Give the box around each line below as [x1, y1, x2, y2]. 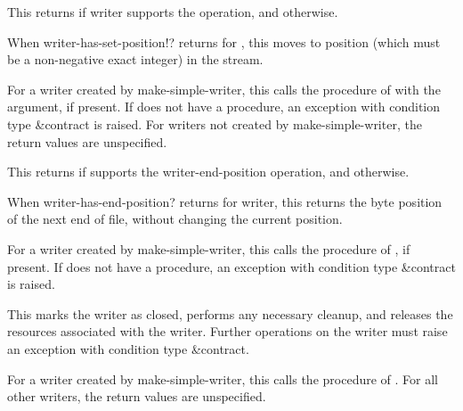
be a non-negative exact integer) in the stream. [7, 50, 264, 69]
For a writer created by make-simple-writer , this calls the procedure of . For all [7, 369, 438, 388]
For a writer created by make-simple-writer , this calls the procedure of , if [7, 239, 410, 258]
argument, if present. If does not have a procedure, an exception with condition [7, 97, 441, 116]
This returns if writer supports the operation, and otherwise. [7, 3, 338, 21]
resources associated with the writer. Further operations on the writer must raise [7, 322, 448, 341]
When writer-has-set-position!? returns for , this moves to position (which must [7, 32, 441, 51]
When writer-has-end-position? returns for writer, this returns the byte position [7, 192, 443, 210]
